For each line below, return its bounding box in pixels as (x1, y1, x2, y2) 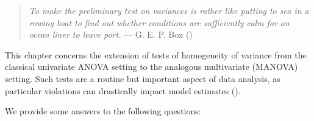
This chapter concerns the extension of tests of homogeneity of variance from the (5, 48, 307, 61)
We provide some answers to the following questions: (5, 105, 201, 117)
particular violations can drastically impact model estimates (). (5, 84, 241, 97)
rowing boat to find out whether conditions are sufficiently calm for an (29, 16, 290, 29)
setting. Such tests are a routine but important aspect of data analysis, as (5, 72, 280, 85)
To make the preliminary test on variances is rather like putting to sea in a (29, 4, 309, 16)
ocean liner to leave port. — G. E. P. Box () (29, 28, 193, 41)
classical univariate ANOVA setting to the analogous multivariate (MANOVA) (5, 60, 298, 73)
